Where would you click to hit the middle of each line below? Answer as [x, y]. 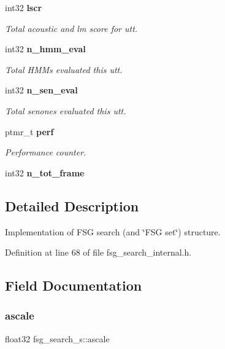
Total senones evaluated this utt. [66, 110]
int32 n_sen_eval [41, 90]
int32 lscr [24, 7]
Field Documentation [74, 285]
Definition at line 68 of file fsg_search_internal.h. [98, 252]
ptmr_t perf [29, 131]
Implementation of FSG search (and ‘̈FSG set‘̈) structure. [113, 231]
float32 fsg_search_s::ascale [57, 338]
